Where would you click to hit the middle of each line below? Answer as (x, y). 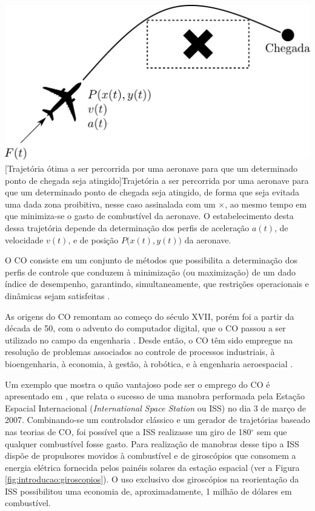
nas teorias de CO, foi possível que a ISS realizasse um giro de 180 (128, 431)
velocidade (24, 239)
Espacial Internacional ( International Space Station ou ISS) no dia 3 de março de (156, 408)
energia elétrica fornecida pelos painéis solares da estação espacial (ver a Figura (152, 467)
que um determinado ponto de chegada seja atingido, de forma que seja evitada (152, 192)
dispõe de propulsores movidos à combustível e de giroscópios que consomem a (151, 455)
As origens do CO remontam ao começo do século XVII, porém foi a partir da (150, 316)
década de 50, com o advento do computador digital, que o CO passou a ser (145, 328)
